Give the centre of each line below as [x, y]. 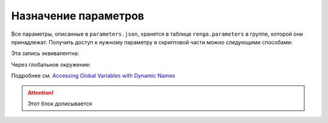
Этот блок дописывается [60, 104]
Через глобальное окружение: [51, 64]
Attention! [41, 92]
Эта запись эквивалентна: [45, 53]
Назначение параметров [78, 16]
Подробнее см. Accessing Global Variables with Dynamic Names [93, 76]
